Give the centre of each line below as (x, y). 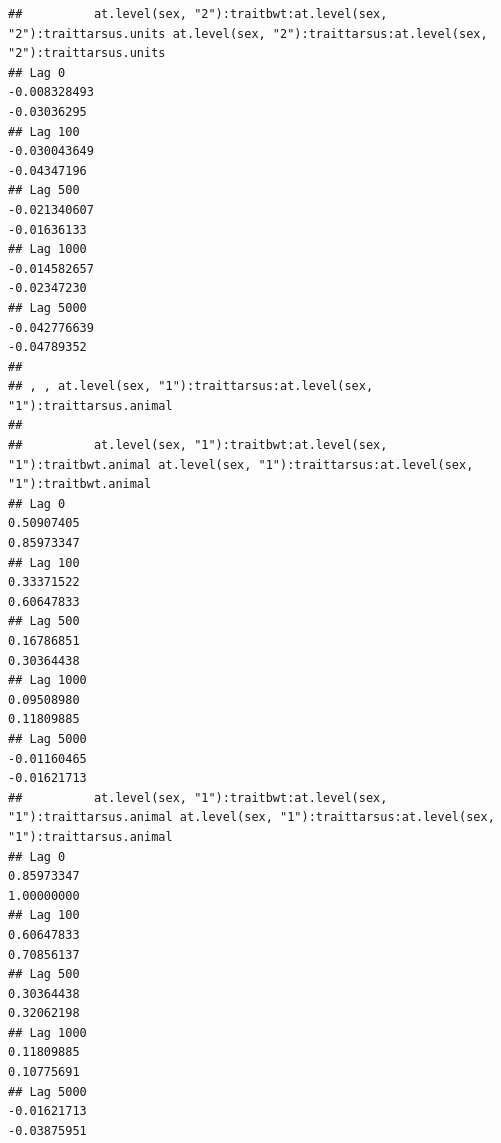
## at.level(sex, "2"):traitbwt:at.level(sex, (198, 14)
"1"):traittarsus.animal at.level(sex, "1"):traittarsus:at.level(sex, (251, 817)
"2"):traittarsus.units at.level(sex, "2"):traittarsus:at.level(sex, (248, 33)
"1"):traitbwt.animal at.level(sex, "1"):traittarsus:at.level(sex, (241, 464)
